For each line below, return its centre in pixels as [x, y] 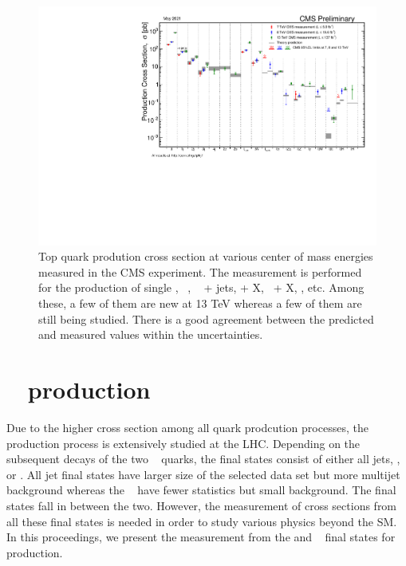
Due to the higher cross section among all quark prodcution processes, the [187, 427]
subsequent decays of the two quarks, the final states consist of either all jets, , [203, 459]
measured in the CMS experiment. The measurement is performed [200, 271]
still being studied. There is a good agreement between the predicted [206, 318]
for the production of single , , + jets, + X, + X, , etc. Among [201, 287]
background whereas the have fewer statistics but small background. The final [201, 490]
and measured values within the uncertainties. [151, 334]
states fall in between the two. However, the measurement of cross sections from [202, 505]
